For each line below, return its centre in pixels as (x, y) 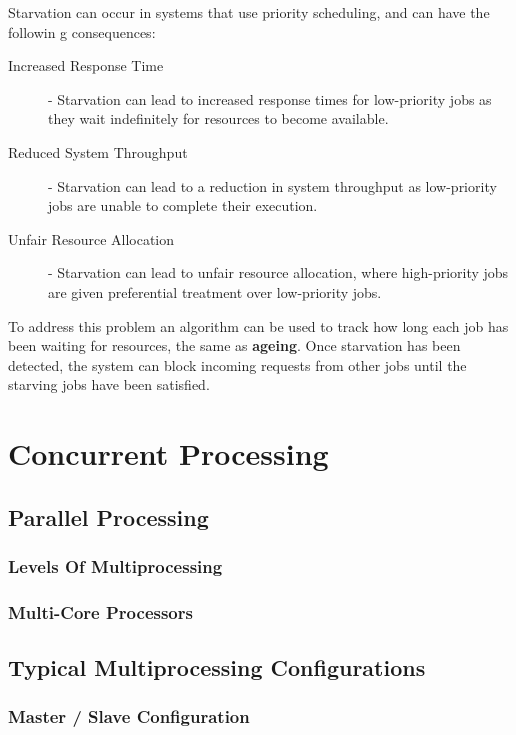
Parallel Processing (108, 516)
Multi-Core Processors (100, 611)
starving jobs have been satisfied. (109, 384)
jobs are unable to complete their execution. (183, 205)
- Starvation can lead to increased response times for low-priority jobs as (270, 98)
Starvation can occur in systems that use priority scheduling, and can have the (249, 12)
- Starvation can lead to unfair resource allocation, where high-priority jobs (278, 272)
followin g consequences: (82, 31)
